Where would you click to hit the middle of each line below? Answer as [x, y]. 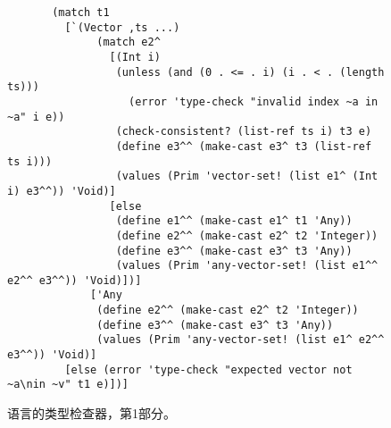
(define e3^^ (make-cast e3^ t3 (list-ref [244, 146]
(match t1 [81, 13]
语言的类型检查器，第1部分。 [92, 413]
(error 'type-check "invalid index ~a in [254, 101]
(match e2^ [129, 42]
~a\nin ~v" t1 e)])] [68, 385]
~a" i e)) [36, 117]
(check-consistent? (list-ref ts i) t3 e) [244, 132]
